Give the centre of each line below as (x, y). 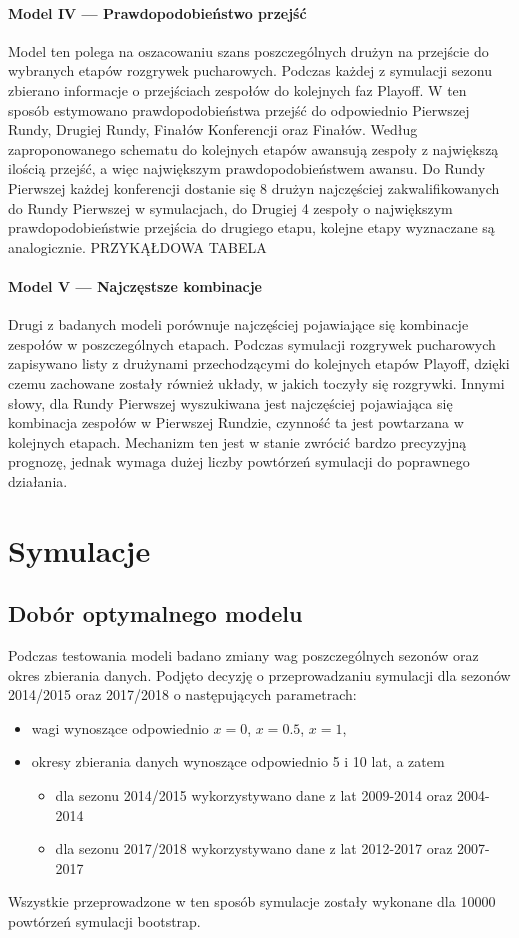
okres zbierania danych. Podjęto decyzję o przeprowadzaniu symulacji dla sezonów (259, 674)
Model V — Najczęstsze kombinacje (135, 285)
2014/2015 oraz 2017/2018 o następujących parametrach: (182, 694)
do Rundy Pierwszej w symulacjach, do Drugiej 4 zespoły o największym (230, 207)
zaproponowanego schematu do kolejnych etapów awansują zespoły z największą (253, 148)
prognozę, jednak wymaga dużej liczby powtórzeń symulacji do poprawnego (239, 461)
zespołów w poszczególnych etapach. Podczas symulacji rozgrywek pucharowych (252, 343)
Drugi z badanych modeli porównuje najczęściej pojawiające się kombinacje (238, 324)
